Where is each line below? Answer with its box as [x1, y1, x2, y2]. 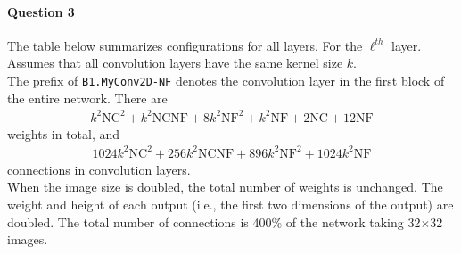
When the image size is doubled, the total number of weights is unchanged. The [7, 177, 443, 196]
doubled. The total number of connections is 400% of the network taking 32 [7, 212, 421, 231]
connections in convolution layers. [7, 160, 191, 178]
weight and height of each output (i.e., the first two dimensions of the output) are [7, 195, 454, 214]
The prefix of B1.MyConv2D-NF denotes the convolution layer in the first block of [7, 70, 445, 89]
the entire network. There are [7, 88, 168, 107]
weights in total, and [7, 124, 120, 143]
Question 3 [7, 2, 75, 20]
